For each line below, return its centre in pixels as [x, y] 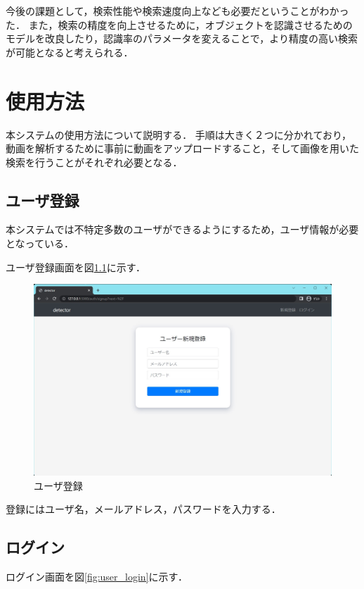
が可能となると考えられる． [70, 52]
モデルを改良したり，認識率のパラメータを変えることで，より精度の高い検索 [182, 38]
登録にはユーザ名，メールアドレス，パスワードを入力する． [143, 509]
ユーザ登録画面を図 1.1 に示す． [76, 267]
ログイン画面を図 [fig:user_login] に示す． [97, 577]
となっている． [40, 243]
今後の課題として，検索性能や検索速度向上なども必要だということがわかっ [177, 11]
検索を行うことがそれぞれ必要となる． [94, 162]
